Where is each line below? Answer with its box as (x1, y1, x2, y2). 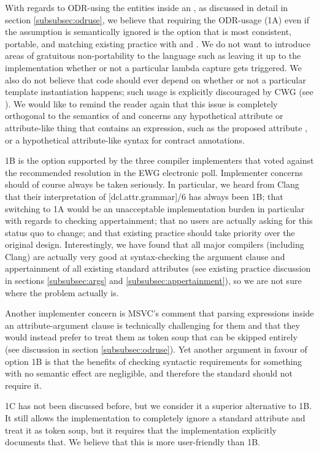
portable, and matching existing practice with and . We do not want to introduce (5, 37, 310, 50)
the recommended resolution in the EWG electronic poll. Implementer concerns (5, 166, 303, 178)
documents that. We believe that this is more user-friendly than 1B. (5, 435, 260, 448)
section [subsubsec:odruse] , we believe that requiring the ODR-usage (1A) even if (5, 13, 310, 26)
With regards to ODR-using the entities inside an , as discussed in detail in (5, 1, 288, 13)
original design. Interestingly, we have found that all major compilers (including (5, 238, 304, 251)
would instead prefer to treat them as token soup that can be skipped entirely (5, 331, 298, 343)
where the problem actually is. (5, 286, 119, 299)
